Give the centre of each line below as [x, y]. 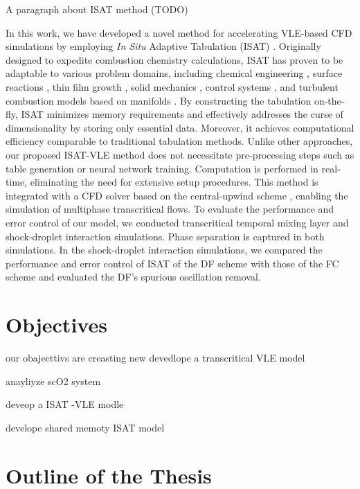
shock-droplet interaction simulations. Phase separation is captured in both [165, 236]
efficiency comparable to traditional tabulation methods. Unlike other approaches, [179, 141]
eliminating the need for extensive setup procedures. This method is [174, 182]
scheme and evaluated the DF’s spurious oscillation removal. [133, 277]
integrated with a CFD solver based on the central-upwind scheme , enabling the [177, 195]
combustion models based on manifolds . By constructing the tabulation [159, 100]
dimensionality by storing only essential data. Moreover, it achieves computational [180, 127]
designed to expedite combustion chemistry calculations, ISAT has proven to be [174, 59]
